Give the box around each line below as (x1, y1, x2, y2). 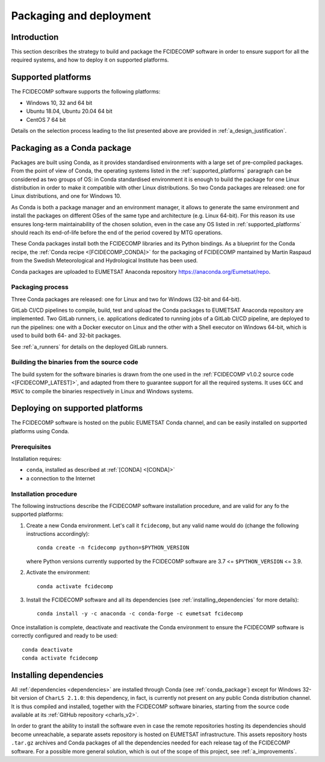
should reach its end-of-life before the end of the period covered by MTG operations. (11, 229, 223, 236)
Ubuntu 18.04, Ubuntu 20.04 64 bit (26, 107, 113, 115)
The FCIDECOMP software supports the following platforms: (11, 88, 161, 95)
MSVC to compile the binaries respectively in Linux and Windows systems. (11, 387, 194, 395)
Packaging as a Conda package (11, 142, 132, 153)
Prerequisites (11, 442, 51, 451)
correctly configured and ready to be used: (11, 632, 118, 640)
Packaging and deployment (11, 9, 152, 22)
